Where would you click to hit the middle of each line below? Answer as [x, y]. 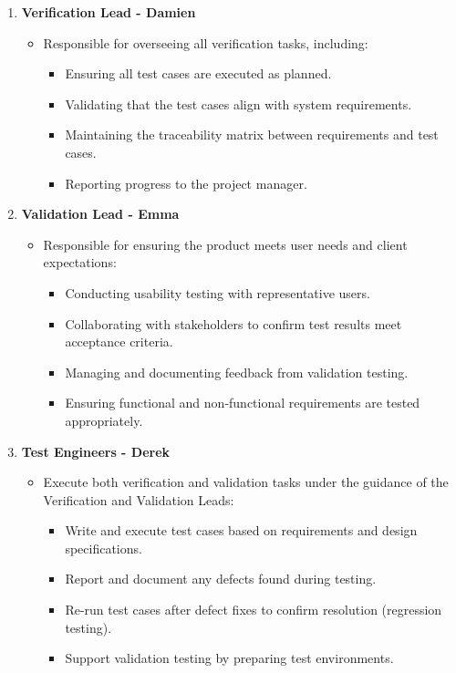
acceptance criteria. [119, 342]
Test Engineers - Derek [96, 451]
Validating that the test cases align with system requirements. [238, 104]
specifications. [104, 548]
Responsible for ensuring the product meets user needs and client [225, 244]
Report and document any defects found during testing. [221, 579]
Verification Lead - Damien [109, 12]
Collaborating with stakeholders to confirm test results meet [233, 323]
